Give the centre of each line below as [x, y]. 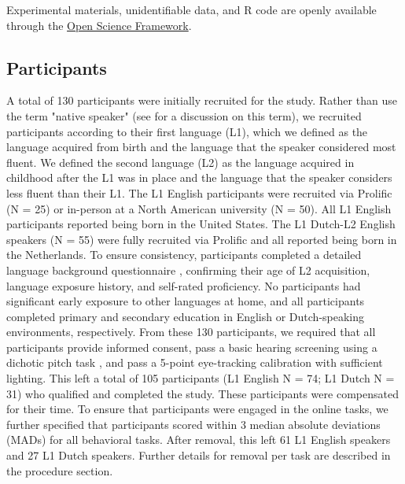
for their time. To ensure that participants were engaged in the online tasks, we [197, 409]
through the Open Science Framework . [99, 25]
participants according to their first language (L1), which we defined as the [187, 131]
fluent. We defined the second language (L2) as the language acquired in [180, 162]
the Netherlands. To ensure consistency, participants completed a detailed [184, 255]
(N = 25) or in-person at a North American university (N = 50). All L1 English [199, 208]
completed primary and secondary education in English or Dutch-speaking [186, 316]
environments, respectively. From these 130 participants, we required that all [191, 332]
